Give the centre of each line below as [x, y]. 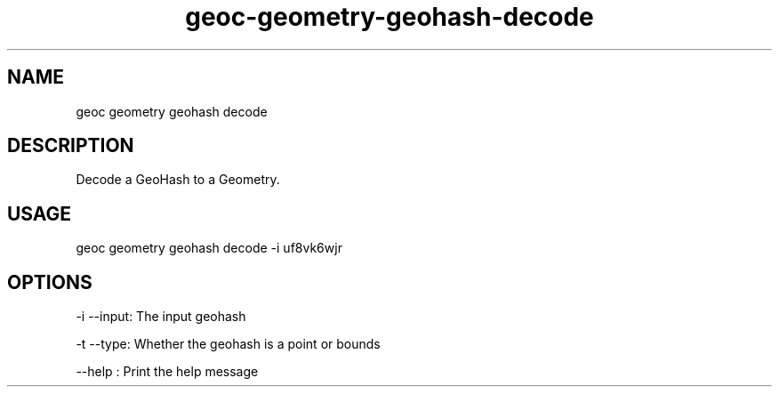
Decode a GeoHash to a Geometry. [178, 180]
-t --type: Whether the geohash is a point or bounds [228, 344]
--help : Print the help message [167, 372]
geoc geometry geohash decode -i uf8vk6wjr [209, 248]
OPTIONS [50, 282]
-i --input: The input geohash [161, 317]
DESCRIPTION [71, 146]
